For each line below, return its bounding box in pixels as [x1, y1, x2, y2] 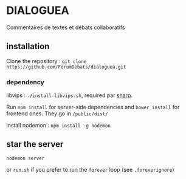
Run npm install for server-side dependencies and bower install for [6, 104, 180, 111]
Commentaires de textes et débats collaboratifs [6, 24, 125, 31]
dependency [6, 78, 44, 86]
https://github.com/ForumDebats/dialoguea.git [6, 64, 126, 70]
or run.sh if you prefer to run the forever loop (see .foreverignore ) [6, 166, 174, 173]
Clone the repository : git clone [6, 57, 87, 64]
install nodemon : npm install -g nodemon [6, 122, 111, 129]
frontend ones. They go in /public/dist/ [6, 110, 108, 117]
